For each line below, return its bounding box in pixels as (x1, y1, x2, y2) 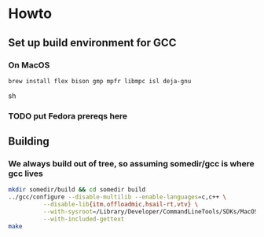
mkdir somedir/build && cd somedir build (8, 186, 146, 194)
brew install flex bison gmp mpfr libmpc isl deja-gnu (8, 77, 192, 85)
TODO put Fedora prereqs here (8, 111, 128, 122)
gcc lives (8, 168, 43, 179)
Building (8, 135, 49, 148)
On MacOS (8, 60, 50, 71)
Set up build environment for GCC (8, 36, 177, 49)
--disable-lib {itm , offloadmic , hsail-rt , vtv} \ (42, 201, 199, 209)
